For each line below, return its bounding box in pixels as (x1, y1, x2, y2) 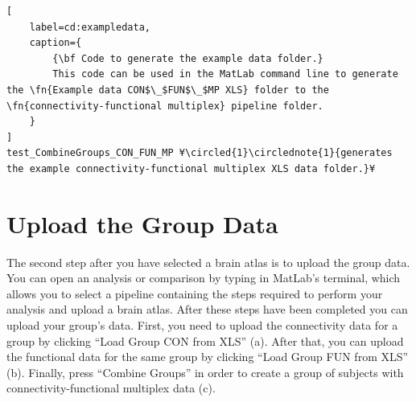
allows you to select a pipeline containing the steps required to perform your (6, 285, 383, 301)
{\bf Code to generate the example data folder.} (52, 52, 323, 64)
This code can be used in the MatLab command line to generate (52, 68, 398, 80)
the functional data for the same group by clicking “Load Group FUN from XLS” (6, 348, 409, 365)
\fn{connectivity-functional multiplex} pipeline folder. (6, 100, 323, 112)
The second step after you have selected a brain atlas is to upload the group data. (6, 253, 410, 270)
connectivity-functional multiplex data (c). (6, 379, 216, 396)
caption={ (29, 37, 82, 49)
